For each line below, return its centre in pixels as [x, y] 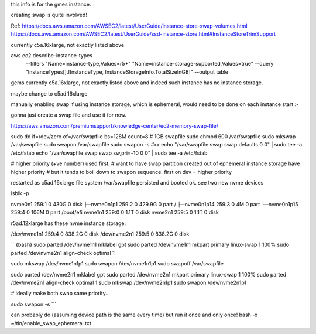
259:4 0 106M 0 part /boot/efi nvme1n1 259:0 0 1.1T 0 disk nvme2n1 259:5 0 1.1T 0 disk [115, 212]
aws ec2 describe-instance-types [52, 55]
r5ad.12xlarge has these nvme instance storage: [68, 223]
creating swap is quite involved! [49, 15]
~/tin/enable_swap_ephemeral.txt [51, 323]
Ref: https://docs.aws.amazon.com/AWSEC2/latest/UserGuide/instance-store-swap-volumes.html [129, 26]
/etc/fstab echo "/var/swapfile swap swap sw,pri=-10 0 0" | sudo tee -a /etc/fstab [109, 153]
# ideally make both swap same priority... [61, 294]
